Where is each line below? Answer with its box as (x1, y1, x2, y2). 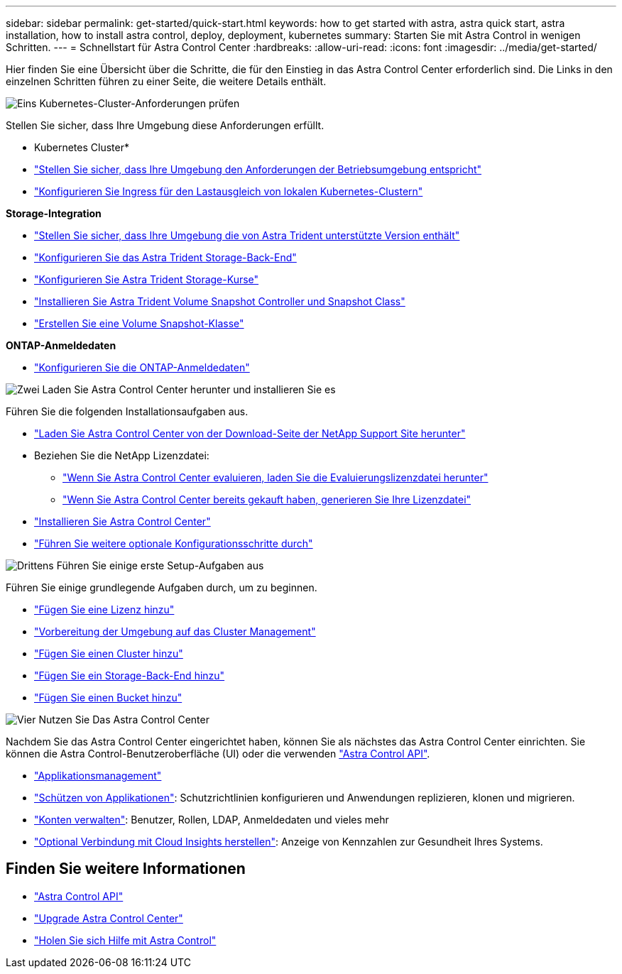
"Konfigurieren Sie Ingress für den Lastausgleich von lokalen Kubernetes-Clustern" (34, 185, 423, 197)
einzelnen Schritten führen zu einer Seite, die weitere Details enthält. (6, 75, 327, 87)
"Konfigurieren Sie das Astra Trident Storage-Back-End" (34, 251, 297, 263)
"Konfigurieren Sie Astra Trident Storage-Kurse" (34, 273, 259, 285)
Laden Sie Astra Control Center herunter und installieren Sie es (42, 383, 336, 395)
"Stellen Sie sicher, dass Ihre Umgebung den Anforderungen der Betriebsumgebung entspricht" (34, 163, 482, 175)
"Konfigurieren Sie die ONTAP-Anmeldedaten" (34, 361, 250, 373)
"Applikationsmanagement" (34, 770, 162, 782)
